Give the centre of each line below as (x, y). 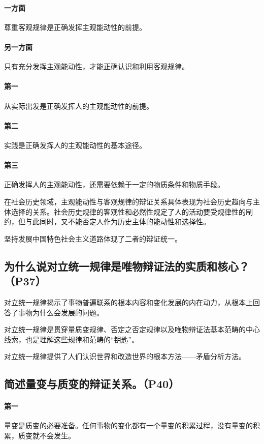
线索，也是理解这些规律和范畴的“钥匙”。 (72, 339)
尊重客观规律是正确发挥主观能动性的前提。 (75, 27)
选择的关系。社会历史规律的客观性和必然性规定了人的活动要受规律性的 (128, 211)
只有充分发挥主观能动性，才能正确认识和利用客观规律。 (96, 66)
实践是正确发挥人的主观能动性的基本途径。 (75, 145)
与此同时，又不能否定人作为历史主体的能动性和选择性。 (118, 221)
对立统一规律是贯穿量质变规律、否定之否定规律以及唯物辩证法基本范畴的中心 (132, 329)
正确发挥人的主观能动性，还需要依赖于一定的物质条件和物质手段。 (114, 184)
